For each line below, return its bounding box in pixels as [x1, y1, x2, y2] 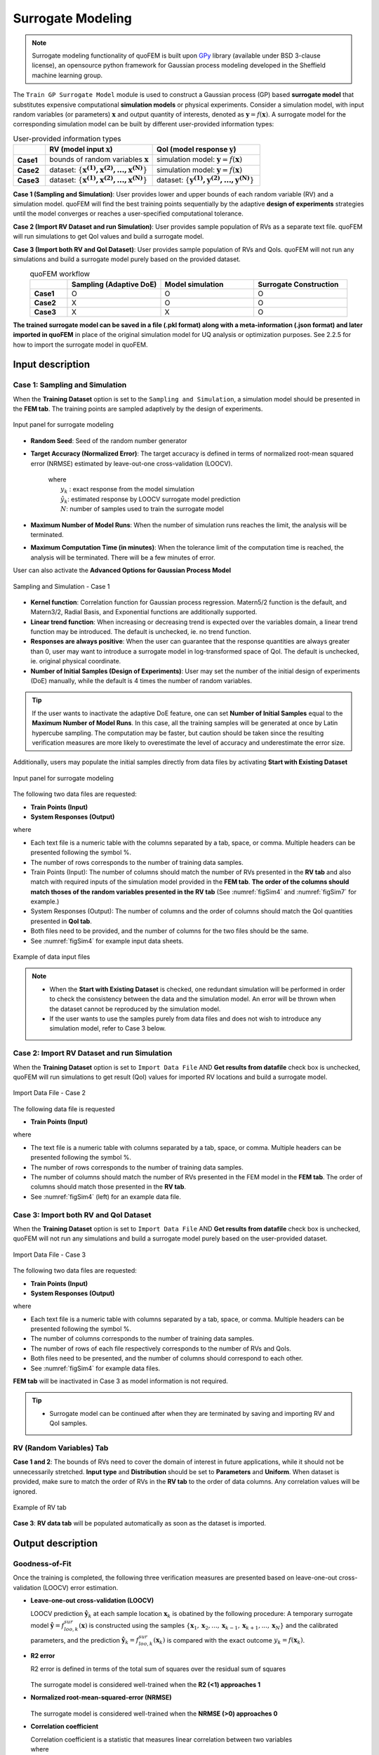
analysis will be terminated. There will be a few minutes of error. [30, 553, 215, 562]
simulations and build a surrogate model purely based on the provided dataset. [13, 255, 241, 263]
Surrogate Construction [258, 279, 339, 289]
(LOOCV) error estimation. [42, 1583, 119, 1591]
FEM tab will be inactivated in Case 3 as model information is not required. [13, 1377, 228, 1386]
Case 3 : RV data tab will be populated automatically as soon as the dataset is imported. [13, 1519, 267, 1528]
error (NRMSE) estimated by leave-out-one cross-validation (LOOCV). [30, 459, 233, 468]
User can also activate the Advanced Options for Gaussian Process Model [13, 566, 232, 575]
